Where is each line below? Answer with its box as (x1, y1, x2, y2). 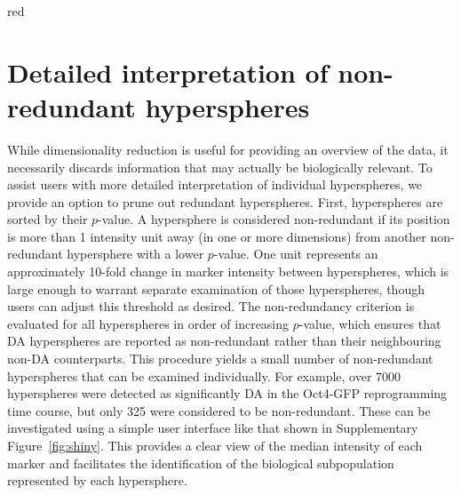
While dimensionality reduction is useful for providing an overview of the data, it (7, 140, 449, 158)
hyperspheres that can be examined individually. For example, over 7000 (7, 366, 401, 385)
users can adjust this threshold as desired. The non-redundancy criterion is (7, 297, 415, 315)
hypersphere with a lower (67, 244, 204, 263)
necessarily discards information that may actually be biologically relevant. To (7, 157, 433, 176)
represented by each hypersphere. (7, 471, 187, 490)
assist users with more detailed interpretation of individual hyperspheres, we (7, 175, 423, 194)
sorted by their (7, 210, 88, 228)
